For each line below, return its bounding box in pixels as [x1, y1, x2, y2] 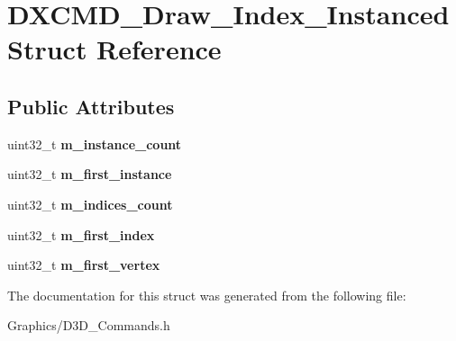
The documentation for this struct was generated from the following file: [7, 285, 406, 304]
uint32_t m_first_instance [7, 165, 172, 184]
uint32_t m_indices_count [7, 194, 173, 213]
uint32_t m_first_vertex [7, 256, 160, 274]
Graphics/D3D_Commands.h [7, 316, 170, 335]
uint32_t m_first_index [7, 225, 155, 244]
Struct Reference [7, 31, 222, 67]
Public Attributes [7, 92, 175, 120]
